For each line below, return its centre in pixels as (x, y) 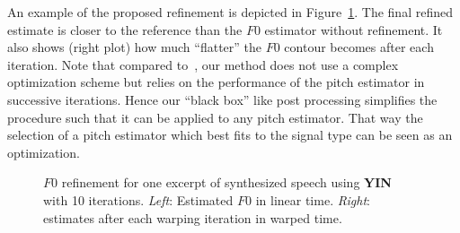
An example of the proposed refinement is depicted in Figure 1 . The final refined (230, 12)
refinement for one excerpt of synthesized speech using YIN (226, 182)
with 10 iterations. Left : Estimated (138, 199)
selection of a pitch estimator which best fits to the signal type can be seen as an (230, 135)
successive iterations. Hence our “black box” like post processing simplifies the (222, 99)
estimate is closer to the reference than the (125, 29)
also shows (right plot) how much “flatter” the (135, 47)
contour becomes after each (359, 47)
